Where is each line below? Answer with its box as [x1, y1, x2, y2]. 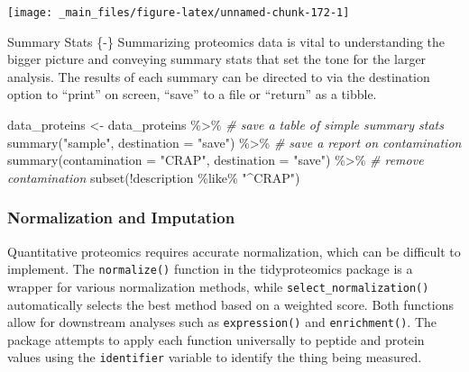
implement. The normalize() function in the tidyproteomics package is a [7, 259, 413, 278]
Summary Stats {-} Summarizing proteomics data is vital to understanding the [7, 32, 446, 50]
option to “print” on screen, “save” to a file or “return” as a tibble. [7, 85, 377, 104]
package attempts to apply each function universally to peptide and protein [7, 330, 425, 349]
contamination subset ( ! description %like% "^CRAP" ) [7, 168, 300, 186]
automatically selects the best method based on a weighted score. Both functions [7, 295, 454, 313]
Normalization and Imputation [7, 206, 235, 229]
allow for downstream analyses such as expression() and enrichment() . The [7, 313, 437, 331]
